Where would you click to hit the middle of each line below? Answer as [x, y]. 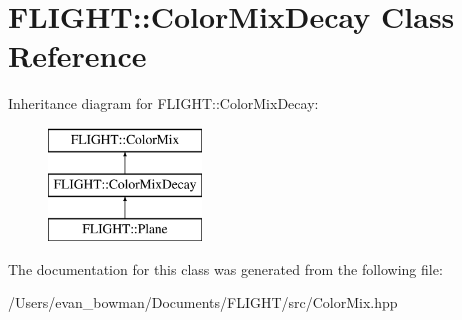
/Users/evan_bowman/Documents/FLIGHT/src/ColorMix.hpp [203, 302]
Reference [77, 55]
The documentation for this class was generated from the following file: [225, 268]
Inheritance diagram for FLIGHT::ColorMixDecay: [163, 103]
